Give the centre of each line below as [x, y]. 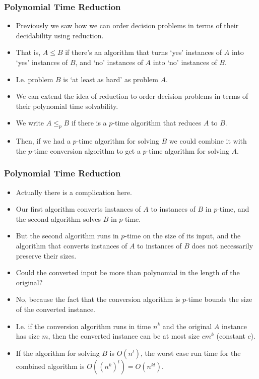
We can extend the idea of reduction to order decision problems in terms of [132, 96]
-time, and [233, 209]
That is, [28, 52]
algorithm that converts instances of [72, 245]
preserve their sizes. [46, 255]
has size [28, 336]
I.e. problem [35, 79]
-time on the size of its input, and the [183, 236]
